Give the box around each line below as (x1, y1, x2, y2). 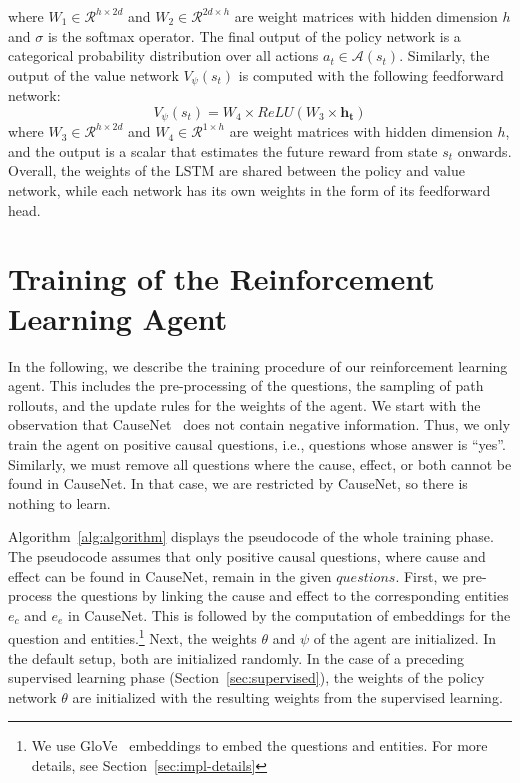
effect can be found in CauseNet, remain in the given (8, 565, 332, 586)
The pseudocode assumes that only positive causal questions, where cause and (8, 545, 486, 566)
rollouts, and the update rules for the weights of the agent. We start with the (8, 394, 481, 415)
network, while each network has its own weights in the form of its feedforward (8, 180, 491, 201)
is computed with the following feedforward (238, 64, 504, 85)
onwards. (457, 140, 512, 161)
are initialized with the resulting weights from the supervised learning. (72, 686, 503, 707)
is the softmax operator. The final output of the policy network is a (47, 25, 461, 46)
